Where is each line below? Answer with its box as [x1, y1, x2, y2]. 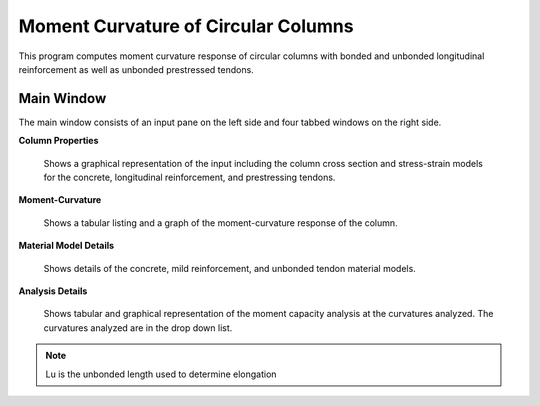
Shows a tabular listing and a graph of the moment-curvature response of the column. [43, 216, 399, 229]
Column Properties [18, 135, 99, 147]
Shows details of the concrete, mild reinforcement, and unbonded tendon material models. [43, 262, 417, 274]
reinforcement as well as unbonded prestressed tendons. [18, 63, 254, 75]
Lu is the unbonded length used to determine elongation [45, 368, 277, 380]
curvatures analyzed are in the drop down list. [43, 321, 233, 334]
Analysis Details [18, 285, 88, 297]
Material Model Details [18, 240, 115, 252]
